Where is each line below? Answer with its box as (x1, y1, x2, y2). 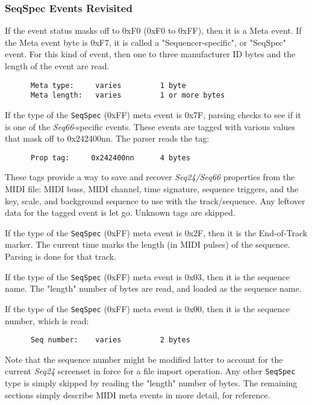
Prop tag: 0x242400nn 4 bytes (30, 153, 190, 162)
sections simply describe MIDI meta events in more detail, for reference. (5, 388, 270, 401)
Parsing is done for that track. (5, 250, 116, 263)
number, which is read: (5, 314, 89, 327)
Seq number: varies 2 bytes (30, 336, 190, 345)
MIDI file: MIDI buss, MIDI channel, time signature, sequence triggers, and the (5, 183, 299, 195)
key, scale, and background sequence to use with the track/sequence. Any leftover (5, 194, 305, 207)
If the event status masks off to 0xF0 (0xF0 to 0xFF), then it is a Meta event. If (5, 24, 302, 37)
